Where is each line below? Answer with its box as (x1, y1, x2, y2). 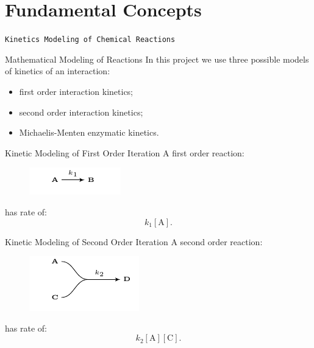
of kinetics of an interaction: (5, 64, 110, 77)
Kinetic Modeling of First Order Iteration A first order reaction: (5, 146, 244, 159)
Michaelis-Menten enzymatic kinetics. (19, 126, 159, 139)
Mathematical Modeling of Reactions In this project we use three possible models (5, 52, 309, 65)
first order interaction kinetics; (19, 85, 134, 97)
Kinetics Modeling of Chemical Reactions (5, 35, 176, 44)
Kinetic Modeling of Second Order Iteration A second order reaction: (5, 235, 263, 248)
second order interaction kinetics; (19, 105, 143, 118)
